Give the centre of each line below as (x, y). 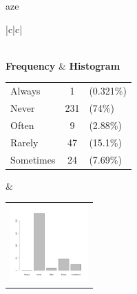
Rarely (24, 142)
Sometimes (33, 159)
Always (25, 91)
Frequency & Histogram (63, 65)
